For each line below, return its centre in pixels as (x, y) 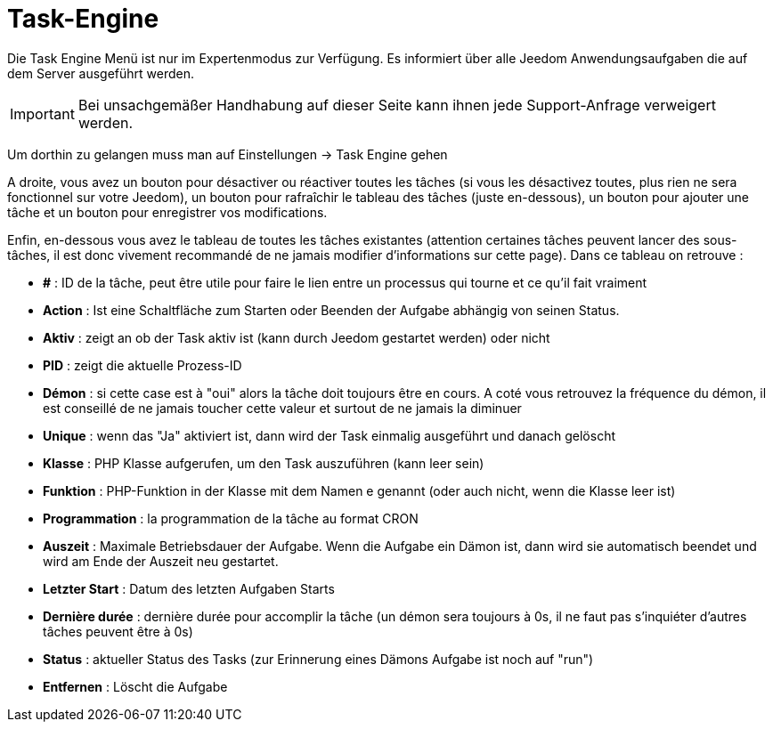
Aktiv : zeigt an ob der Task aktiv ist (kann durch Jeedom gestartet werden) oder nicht (297, 337)
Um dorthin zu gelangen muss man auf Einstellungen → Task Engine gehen (228, 154)
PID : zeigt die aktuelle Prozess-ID (142, 365)
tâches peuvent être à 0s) (118, 631)
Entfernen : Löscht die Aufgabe (135, 686)
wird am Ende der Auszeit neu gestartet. (161, 561)
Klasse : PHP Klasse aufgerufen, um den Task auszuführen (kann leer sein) (264, 463)
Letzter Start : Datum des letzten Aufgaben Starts (189, 588)
